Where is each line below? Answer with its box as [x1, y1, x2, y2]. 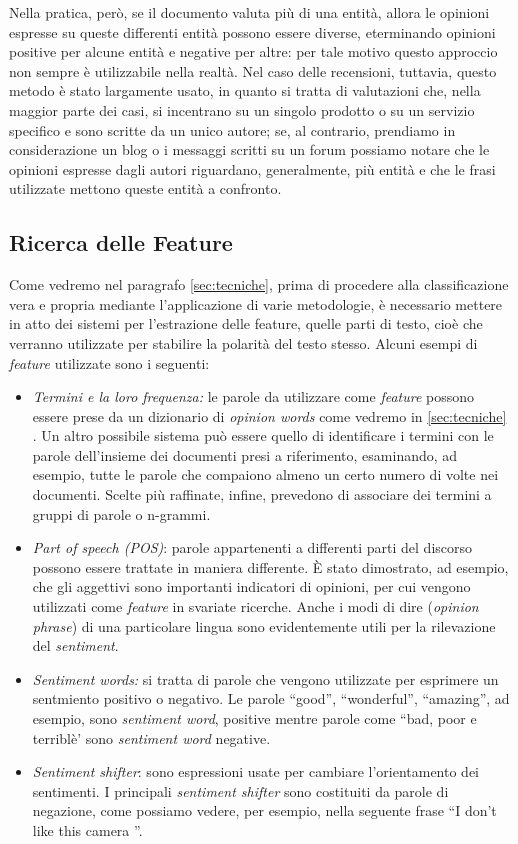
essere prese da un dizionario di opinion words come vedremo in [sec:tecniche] [32, 405, 507, 426]
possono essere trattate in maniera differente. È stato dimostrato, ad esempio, [32, 556, 509, 577]
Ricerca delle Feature [9, 227, 233, 258]
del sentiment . [32, 635, 119, 656]
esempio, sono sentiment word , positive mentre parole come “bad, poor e [32, 708, 477, 729]
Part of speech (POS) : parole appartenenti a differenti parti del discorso [32, 537, 473, 558]
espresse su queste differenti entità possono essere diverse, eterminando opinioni [9, 21, 496, 42]
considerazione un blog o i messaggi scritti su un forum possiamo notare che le [9, 139, 490, 160]
